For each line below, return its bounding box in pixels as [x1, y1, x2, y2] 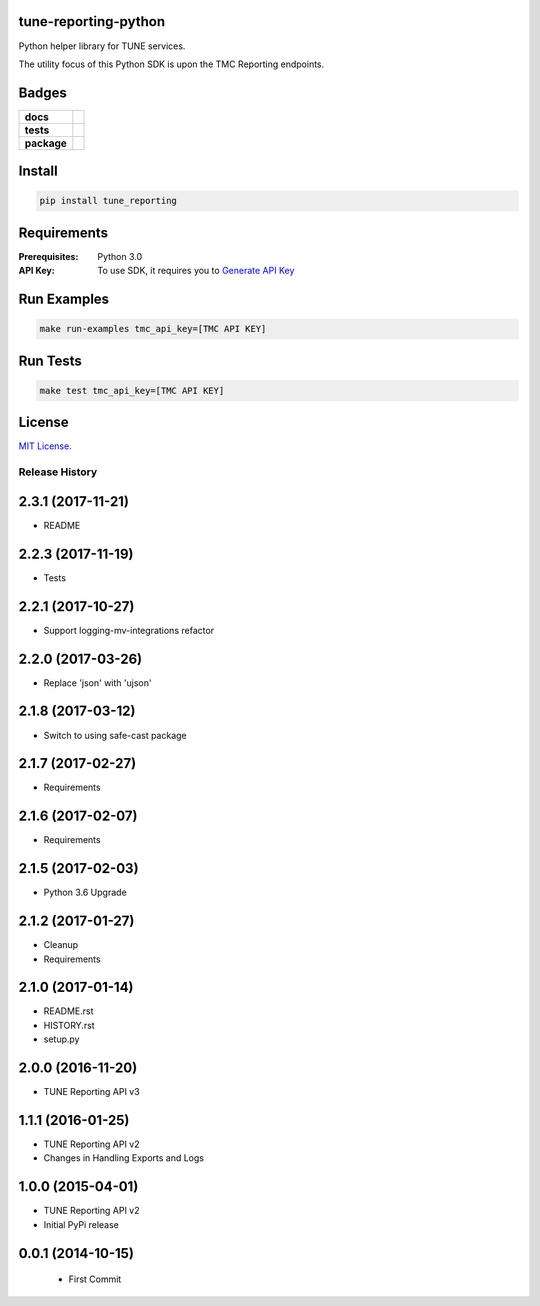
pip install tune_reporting [39, 195, 177, 207]
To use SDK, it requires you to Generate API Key [97, 265, 295, 277]
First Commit [68, 1273, 122, 1285]
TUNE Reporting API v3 [43, 1086, 140, 1098]
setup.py [43, 1033, 80, 1045]
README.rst [43, 1005, 94, 1017]
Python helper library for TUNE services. [18, 40, 186, 52]
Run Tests [18, 352, 82, 369]
